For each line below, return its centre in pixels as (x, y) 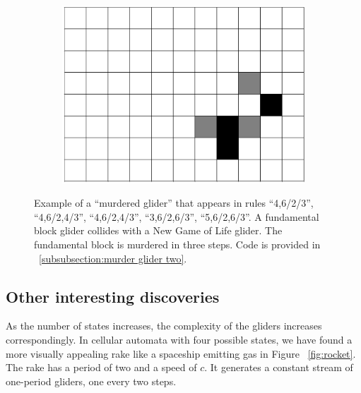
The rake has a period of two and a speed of (101, 367)
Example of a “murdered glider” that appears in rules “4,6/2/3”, (174, 203)
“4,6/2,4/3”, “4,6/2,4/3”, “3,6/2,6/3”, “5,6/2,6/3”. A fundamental (177, 216)
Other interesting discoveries (113, 296)
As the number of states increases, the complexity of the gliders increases (164, 326)
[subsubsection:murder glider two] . (113, 258)
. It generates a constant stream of (279, 367)
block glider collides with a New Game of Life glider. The (158, 230)
